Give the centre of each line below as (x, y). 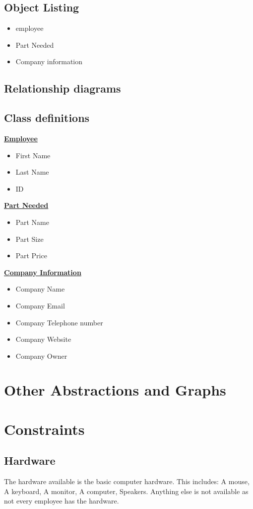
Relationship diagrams (63, 88)
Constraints (44, 429)
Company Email (40, 305)
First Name (33, 155)
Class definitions (47, 118)
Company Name (40, 289)
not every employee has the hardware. (62, 501)
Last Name (32, 172)
